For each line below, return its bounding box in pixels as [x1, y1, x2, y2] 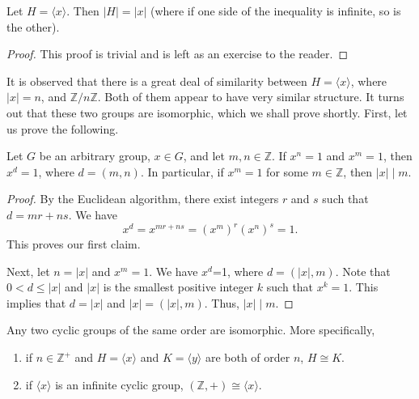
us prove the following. [6, 120, 119, 137]
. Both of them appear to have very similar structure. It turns [97, 88, 404, 105]
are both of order [205, 349, 290, 365]
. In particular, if [140, 163, 224, 180]
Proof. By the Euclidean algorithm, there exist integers [6, 190, 279, 207]
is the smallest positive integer [103, 278, 254, 295]
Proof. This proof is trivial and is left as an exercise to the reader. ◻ [6, 45, 349, 62]
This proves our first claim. [6, 236, 141, 253]
